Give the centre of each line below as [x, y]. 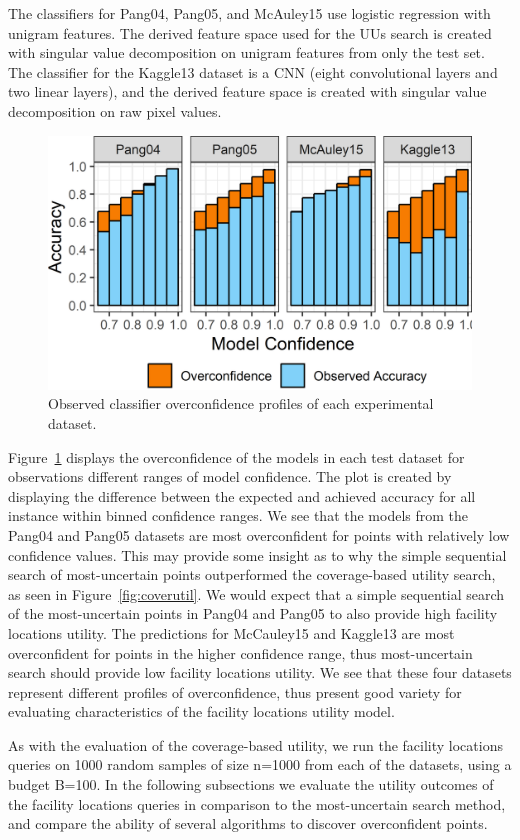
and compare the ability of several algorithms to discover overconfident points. [248, 823]
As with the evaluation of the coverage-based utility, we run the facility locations [255, 744]
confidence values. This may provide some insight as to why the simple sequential [257, 554]
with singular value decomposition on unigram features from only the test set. [246, 52]
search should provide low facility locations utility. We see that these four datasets [260, 672]
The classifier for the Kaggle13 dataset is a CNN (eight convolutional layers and [253, 71]
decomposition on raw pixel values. [115, 110]
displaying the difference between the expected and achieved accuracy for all [242, 495]
